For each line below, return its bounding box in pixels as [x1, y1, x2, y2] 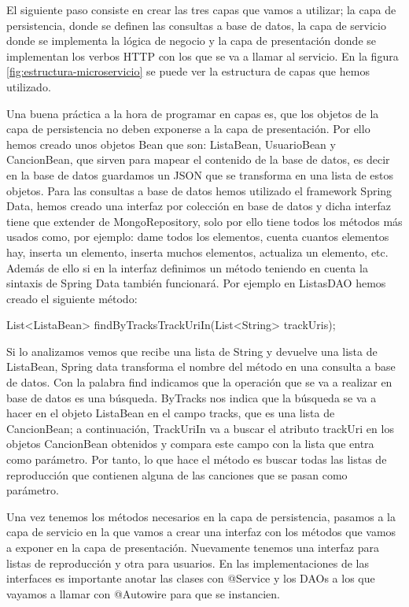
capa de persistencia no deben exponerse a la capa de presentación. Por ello [6, 120, 370, 137]
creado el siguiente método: [6, 290, 138, 306]
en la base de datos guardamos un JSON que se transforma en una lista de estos [6, 166, 394, 183]
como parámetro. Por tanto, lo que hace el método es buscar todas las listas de [6, 451, 387, 468]
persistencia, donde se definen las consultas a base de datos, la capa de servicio [6, 17, 386, 33]
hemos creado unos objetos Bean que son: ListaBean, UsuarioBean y [6, 135, 336, 152]
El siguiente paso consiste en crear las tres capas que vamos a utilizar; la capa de [6, 2, 396, 17]
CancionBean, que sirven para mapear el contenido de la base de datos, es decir [6, 151, 390, 168]
